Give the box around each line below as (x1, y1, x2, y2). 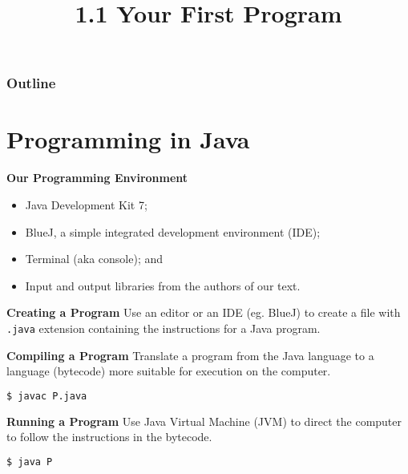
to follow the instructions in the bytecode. (6, 428, 212, 445)
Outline (6, 73, 56, 93)
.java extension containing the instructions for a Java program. (6, 319, 321, 336)
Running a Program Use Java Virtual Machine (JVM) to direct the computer (6, 412, 402, 429)
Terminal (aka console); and (25, 250, 164, 267)
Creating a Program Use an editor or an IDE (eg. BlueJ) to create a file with (6, 304, 401, 321)
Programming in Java (6, 123, 250, 156)
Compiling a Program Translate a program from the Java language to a (6, 346, 374, 363)
